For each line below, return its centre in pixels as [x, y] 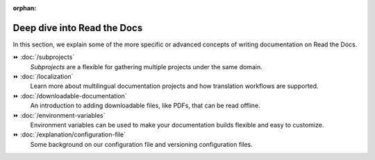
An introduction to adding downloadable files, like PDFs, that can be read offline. [145, 106]
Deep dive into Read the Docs [78, 28]
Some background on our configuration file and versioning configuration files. [141, 144]
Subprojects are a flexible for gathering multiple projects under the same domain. [147, 66]
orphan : [25, 8]
